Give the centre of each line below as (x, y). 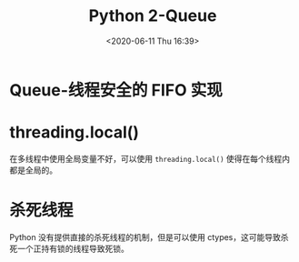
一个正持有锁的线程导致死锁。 (73, 248)
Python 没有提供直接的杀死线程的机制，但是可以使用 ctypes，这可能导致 (145, 237)
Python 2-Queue (153, 16)
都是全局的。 (33, 170)
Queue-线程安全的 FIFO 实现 (116, 90)
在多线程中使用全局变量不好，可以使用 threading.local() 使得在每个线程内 (150, 158)
